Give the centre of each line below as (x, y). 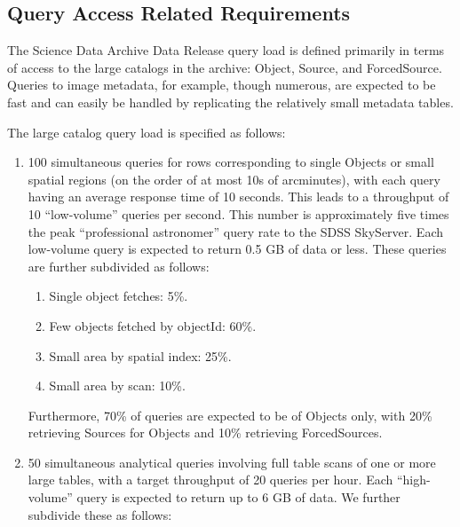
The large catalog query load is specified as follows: (147, 132)
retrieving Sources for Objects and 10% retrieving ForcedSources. (205, 433)
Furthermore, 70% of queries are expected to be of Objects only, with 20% (230, 415)
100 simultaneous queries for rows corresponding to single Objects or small (231, 162)
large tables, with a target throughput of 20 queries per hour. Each (210, 480)
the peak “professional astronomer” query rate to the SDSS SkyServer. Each (235, 231)
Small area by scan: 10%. (117, 385)
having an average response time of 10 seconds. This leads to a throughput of (238, 197)
